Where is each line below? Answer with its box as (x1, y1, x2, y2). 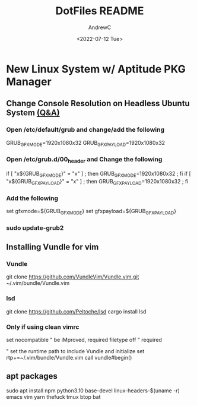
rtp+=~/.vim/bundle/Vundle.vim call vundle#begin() (6, 354, 132, 361)
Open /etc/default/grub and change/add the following (6, 126, 165, 134)
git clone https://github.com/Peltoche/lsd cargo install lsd (6, 307, 147, 315)
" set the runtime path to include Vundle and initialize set (6, 347, 145, 354)
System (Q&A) (6, 108, 61, 118)
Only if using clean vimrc (6, 322, 80, 331)
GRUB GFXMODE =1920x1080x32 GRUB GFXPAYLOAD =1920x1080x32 (6, 139, 165, 148)
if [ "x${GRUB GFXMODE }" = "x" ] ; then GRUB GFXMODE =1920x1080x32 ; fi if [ (6, 170, 191, 179)
